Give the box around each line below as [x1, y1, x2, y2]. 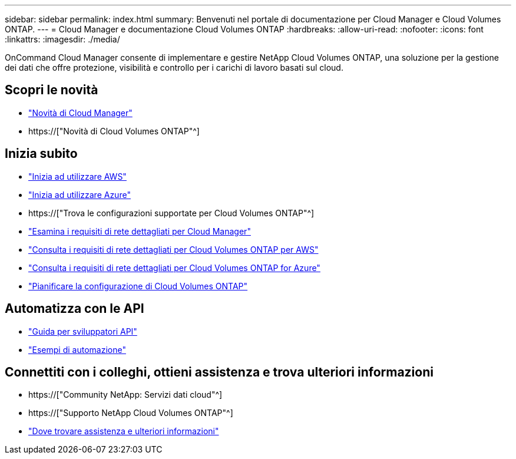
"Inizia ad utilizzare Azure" [28, 189, 131, 200]
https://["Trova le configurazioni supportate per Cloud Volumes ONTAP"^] [28, 207, 315, 218]
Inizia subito [5, 146, 78, 161]
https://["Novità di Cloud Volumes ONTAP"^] [28, 126, 200, 136]
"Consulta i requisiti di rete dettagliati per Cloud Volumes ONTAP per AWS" [28, 244, 319, 255]
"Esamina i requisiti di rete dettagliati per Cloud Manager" [28, 226, 251, 236]
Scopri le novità [5, 82, 98, 98]
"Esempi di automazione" [28, 344, 126, 355]
